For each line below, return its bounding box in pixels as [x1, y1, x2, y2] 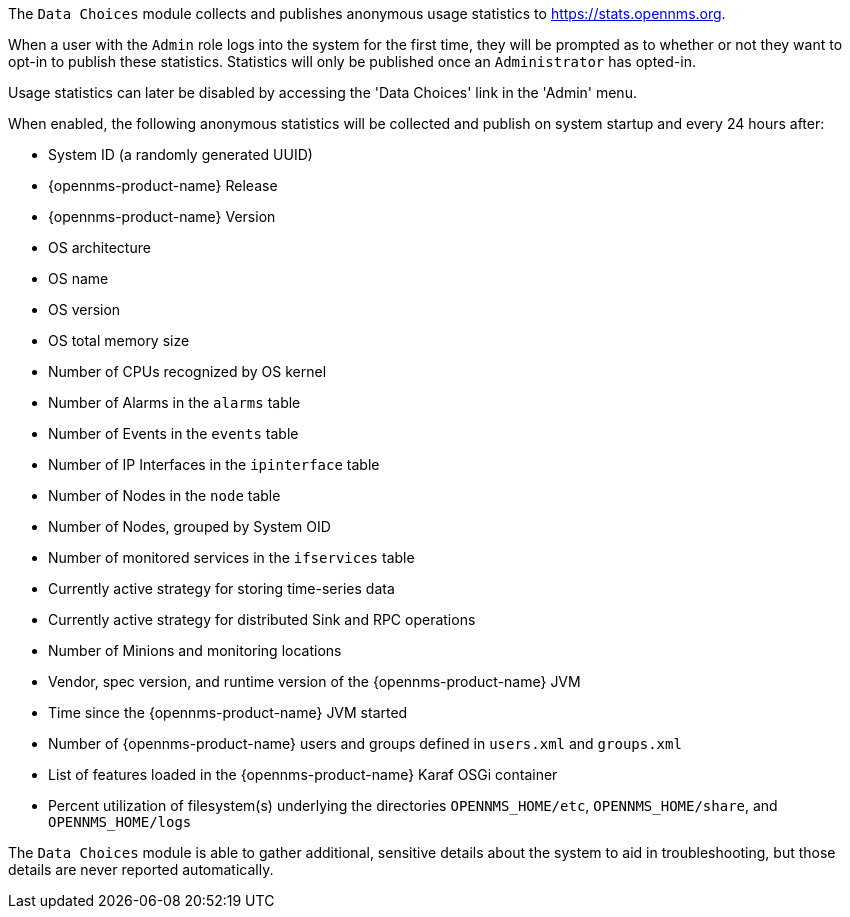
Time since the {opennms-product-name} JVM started [48, 704, 408, 721]
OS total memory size [48, 332, 190, 349]
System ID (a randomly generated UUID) [48, 146, 313, 163]
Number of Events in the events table [48, 425, 299, 442]
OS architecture [48, 239, 151, 256]
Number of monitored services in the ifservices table [48, 549, 415, 566]
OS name [48, 270, 109, 287]
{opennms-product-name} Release [48, 177, 278, 194]
